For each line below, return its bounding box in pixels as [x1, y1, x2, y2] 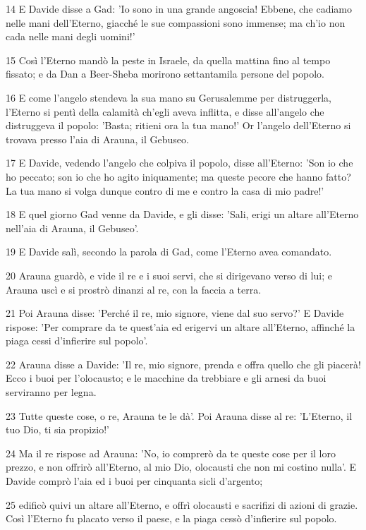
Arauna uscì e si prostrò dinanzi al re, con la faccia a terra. [6, 282, 262, 296]
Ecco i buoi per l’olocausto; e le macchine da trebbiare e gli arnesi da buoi [6, 371, 327, 385]
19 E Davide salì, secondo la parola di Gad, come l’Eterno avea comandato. [6, 244, 332, 259]
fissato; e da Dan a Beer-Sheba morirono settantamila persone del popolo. [6, 66, 324, 81]
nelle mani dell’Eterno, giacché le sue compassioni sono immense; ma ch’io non [6, 15, 346, 30]
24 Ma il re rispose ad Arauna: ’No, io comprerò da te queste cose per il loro [6, 445, 336, 460]
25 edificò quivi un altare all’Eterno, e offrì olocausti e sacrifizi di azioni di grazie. [6, 497, 358, 512]
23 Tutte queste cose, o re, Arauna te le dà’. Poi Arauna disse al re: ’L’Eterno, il [6, 408, 353, 423]
